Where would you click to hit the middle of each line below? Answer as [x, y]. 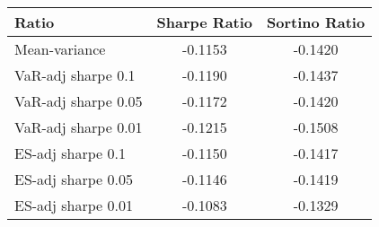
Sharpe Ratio [205, 22]
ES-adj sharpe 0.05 [74, 179]
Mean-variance [60, 49]
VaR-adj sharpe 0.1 [75, 75]
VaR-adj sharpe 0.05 [79, 101]
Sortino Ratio [316, 22]
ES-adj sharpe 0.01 [74, 205]
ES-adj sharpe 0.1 [70, 153]
